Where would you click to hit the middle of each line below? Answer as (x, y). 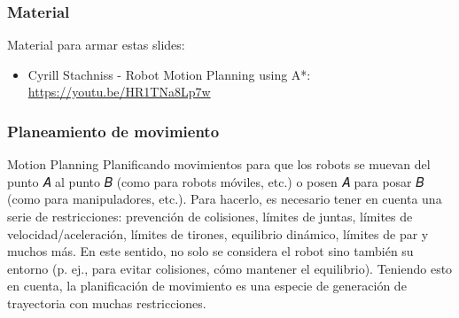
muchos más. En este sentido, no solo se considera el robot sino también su (210, 251)
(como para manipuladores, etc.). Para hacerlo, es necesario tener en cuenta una (225, 199)
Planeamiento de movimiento (113, 131)
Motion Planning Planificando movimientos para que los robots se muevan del (219, 164)
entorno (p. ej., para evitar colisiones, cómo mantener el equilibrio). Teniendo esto (230, 268)
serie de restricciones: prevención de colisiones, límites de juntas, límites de (210, 216)
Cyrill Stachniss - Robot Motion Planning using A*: (169, 74)
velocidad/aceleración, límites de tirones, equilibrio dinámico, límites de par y (218, 233)
